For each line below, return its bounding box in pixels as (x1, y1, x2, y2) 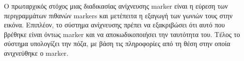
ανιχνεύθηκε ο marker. (4, 48, 68, 58)
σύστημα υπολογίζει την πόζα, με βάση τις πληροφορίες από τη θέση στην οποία (4, 38, 230, 49)
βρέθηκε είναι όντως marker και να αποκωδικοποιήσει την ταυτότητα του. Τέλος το (4, 29, 240, 39)
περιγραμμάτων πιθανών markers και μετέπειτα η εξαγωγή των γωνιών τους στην (4, 10, 233, 20)
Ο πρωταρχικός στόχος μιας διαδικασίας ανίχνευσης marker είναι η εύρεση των (4, 1, 228, 11)
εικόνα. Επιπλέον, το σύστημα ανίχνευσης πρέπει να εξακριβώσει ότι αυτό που (4, 20, 225, 30)
